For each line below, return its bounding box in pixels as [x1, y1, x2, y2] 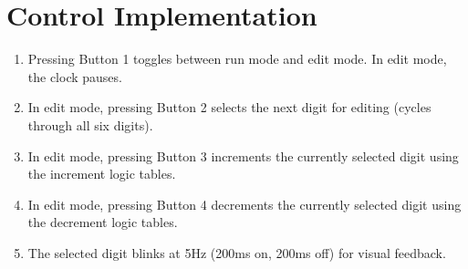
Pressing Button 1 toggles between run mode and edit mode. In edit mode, [27, 49, 447, 68]
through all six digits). [27, 115, 153, 134]
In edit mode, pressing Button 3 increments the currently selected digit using [27, 146, 459, 165]
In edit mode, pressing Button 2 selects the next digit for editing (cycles [27, 98, 432, 117]
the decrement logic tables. [27, 212, 178, 232]
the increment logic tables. [27, 164, 176, 183]
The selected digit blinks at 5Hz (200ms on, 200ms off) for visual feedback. [27, 243, 446, 262]
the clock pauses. [27, 67, 122, 86]
